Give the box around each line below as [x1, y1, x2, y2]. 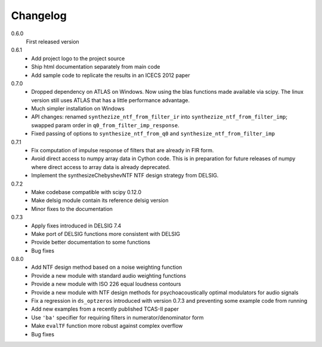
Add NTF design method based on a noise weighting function [31, 263, 182, 271]
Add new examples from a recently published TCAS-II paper [31, 305, 179, 313]
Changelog [11, 9, 67, 22]
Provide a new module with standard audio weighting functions [31, 272, 186, 279]
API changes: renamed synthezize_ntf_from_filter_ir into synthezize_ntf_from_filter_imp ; [31, 113, 288, 121]
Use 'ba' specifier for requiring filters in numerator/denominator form [31, 314, 204, 321]
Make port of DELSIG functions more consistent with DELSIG [31, 230, 181, 237]
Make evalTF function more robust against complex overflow [31, 323, 183, 330]
